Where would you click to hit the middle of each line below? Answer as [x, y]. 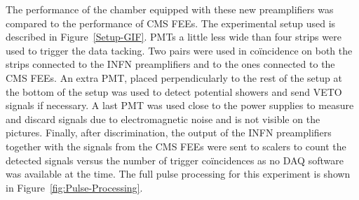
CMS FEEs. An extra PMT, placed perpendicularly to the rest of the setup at [174, 77]
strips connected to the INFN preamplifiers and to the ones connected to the [170, 64]
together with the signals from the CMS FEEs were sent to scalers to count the [176, 146]
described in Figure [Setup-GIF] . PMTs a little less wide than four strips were [174, 37]
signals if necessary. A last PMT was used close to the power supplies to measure [180, 105]
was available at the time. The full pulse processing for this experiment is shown [178, 174]
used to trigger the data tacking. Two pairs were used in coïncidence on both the [179, 50]
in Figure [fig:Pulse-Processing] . [74, 187]
